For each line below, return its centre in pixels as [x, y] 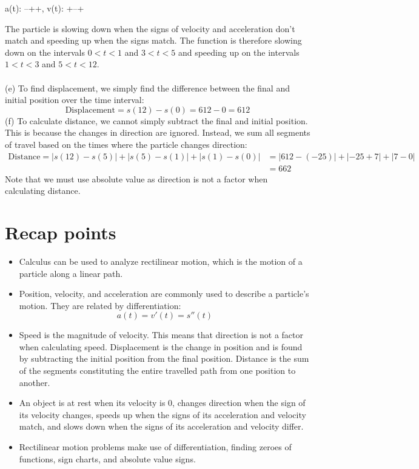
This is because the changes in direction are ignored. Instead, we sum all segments [158, 132]
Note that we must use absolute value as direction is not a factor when [136, 178]
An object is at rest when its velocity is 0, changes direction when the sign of [162, 403]
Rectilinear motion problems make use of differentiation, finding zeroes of [155, 447]
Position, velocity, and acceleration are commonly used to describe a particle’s [164, 294]
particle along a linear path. [71, 273]
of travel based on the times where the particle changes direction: [126, 144]
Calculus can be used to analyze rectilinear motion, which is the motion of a [161, 261]
